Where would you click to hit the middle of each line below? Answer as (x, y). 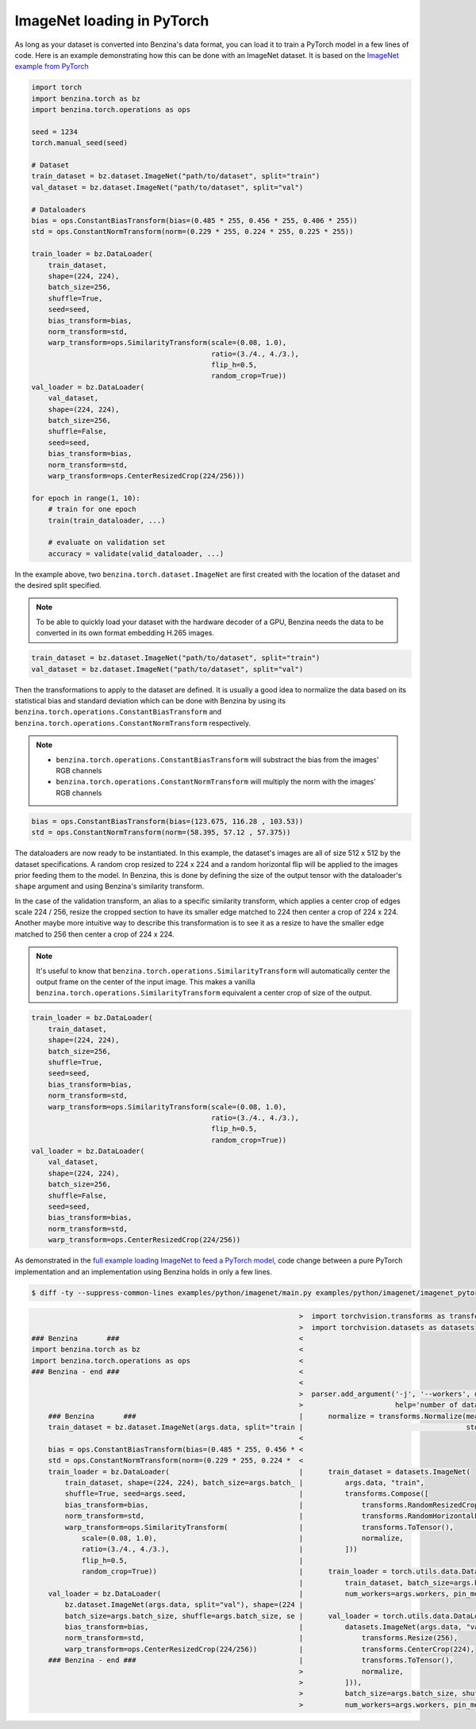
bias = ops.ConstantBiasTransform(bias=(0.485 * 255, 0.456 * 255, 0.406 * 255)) (195, 221)
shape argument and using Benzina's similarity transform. (109, 886)
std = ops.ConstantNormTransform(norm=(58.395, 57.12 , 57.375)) (161, 832)
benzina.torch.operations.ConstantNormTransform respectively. (133, 723)
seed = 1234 (55, 132)
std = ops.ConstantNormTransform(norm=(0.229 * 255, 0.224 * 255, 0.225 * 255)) (192, 232)
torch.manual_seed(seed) (80, 143)
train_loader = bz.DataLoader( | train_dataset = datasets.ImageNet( (259, 1472)
